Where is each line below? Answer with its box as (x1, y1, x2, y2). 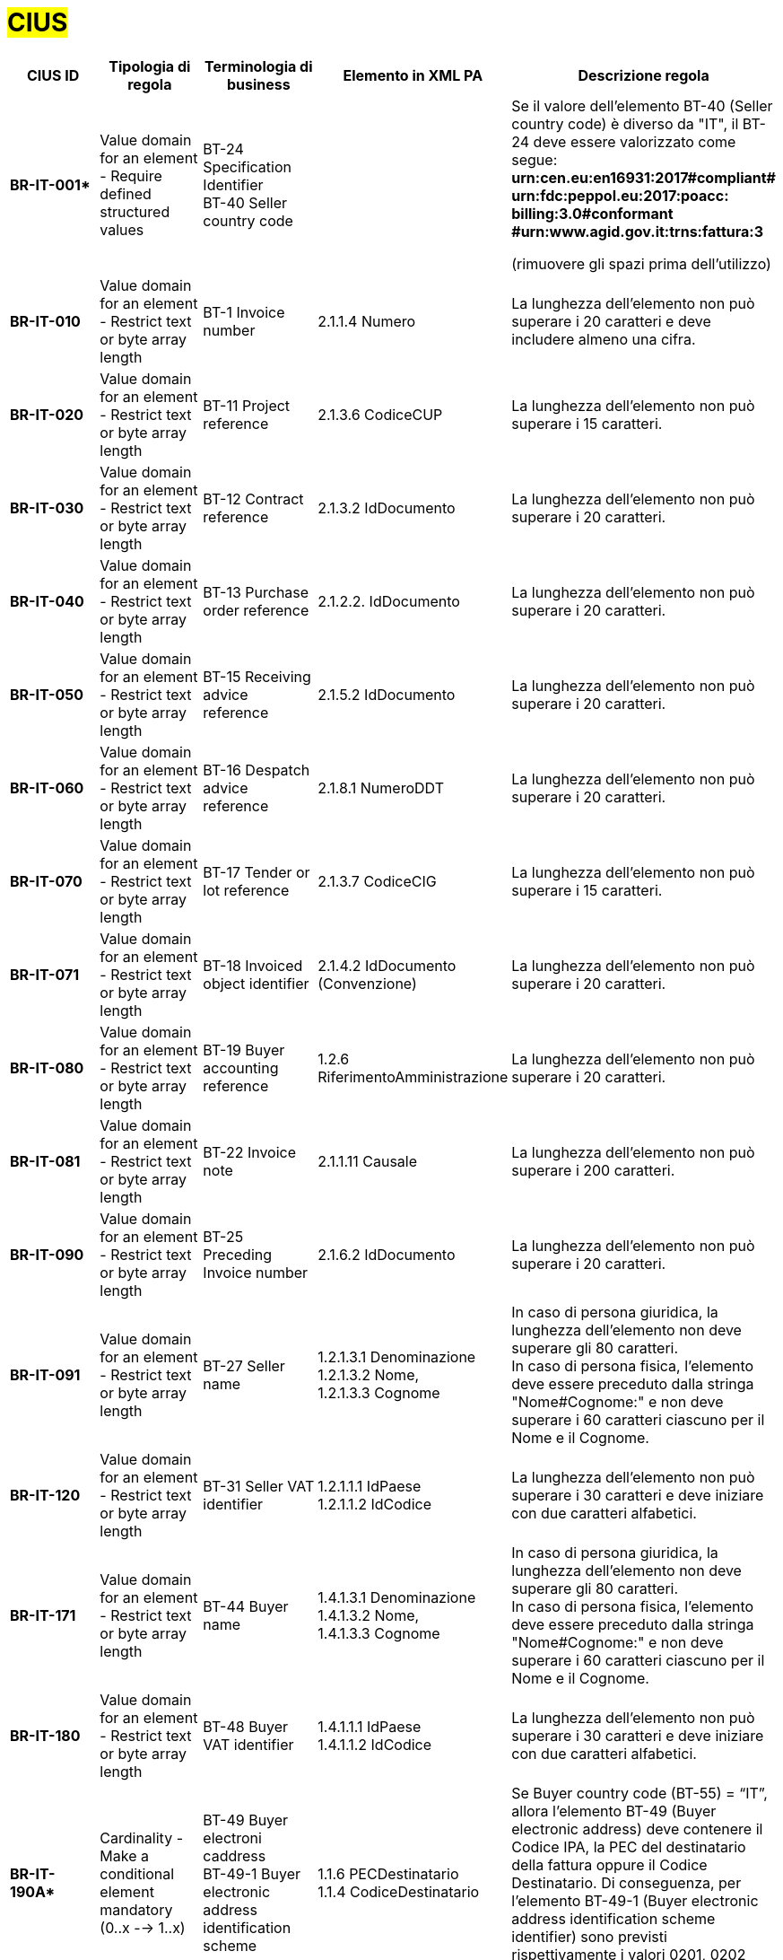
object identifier (203, 974, 309, 993)
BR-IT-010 (10, 311, 81, 330)
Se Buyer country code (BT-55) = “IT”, (511, 1783, 768, 1802)
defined (100, 184, 152, 203)
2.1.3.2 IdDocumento (318, 498, 456, 517)
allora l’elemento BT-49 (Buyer (511, 1801, 717, 1820)
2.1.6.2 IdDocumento (318, 1245, 456, 1264)
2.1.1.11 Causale (318, 1151, 418, 1170)
